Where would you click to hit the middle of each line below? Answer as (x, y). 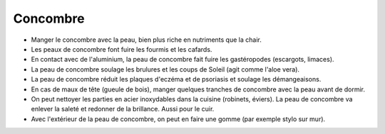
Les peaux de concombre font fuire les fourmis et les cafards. (122, 49)
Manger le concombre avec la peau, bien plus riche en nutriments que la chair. (146, 40)
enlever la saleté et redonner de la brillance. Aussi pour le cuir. (123, 109)
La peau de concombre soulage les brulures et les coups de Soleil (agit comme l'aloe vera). (165, 69)
